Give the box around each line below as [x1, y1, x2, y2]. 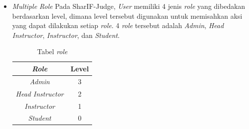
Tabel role [37, 46, 68, 57]
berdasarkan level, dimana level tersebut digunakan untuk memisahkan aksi [12, 10, 243, 21]
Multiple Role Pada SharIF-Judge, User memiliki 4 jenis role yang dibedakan [12, 1, 246, 11]
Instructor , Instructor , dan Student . [12, 30, 120, 40]
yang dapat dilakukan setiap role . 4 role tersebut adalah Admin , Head [12, 20, 224, 31]
